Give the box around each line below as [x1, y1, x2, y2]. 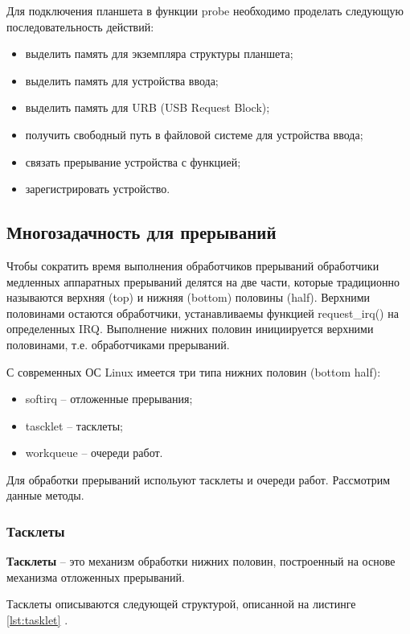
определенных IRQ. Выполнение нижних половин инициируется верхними [6, 320, 374, 337]
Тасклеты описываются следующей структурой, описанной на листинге [6, 595, 356, 612]
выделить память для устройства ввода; [25, 72, 219, 89]
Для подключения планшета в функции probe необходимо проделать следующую [6, 2, 404, 19]
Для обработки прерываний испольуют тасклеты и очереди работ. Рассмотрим [6, 471, 391, 488]
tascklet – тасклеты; [25, 417, 123, 434]
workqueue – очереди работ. [25, 444, 163, 461]
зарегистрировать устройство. [25, 180, 170, 197]
